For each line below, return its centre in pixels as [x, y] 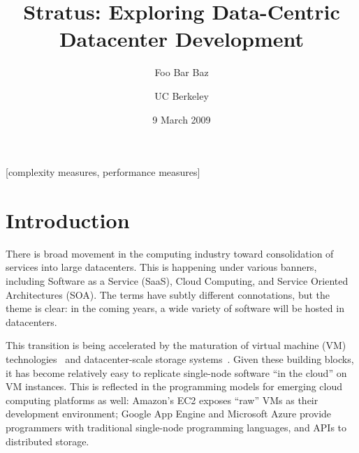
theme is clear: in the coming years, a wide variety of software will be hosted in [175, 308]
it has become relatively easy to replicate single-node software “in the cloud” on [176, 372]
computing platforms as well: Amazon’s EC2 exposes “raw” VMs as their [162, 400]
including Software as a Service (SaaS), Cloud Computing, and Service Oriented [177, 281]
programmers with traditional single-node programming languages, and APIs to [176, 427]
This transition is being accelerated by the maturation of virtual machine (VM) [176, 345]
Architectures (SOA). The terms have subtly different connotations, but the [168, 294]
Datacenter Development [182, 39]
